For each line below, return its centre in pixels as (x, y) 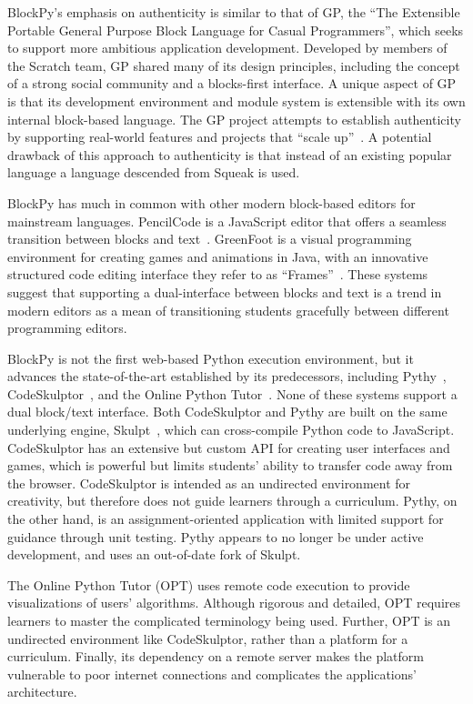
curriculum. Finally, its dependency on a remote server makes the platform (216, 656)
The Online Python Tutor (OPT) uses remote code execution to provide (209, 584)
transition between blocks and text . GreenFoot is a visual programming (210, 239)
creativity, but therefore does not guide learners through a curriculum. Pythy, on (232, 501)
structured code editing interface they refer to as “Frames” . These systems (218, 274)
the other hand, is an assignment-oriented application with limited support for (226, 519)
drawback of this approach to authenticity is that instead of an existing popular (230, 154)
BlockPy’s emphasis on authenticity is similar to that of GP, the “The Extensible (234, 12)
